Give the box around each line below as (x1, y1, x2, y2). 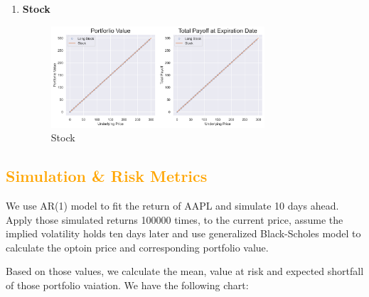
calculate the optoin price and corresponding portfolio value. (6, 239, 269, 254)
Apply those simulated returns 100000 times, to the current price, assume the (6, 212, 343, 227)
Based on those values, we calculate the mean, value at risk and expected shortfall (6, 264, 364, 279)
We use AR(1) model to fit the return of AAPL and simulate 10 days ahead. (6, 198, 339, 213)
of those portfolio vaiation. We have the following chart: (6, 277, 249, 292)
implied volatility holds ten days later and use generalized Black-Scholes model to (6, 226, 361, 241)
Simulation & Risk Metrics (6, 165, 208, 187)
